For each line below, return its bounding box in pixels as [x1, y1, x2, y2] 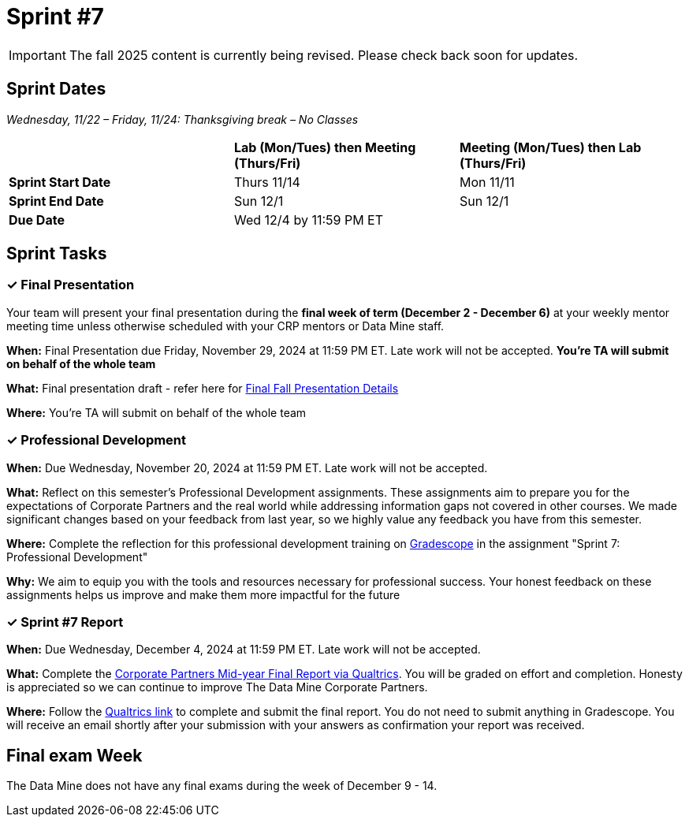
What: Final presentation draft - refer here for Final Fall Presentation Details [6, 381, 399, 395]
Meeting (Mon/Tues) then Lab [459, 139, 642, 155]
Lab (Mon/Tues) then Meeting [233, 139, 416, 155]
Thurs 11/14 [233, 173, 300, 190]
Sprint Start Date [9, 173, 111, 190]
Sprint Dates [6, 79, 106, 99]
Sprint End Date [9, 192, 104, 209]
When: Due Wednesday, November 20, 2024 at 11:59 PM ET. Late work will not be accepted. [6, 460, 488, 475]
